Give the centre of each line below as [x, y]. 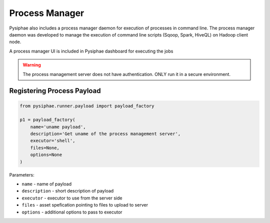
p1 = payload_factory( [47, 120]
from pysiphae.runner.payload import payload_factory [87, 106]
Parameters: [22, 174]
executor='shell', [53, 141]
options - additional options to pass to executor [72, 212]
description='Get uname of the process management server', [105, 134]
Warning [32, 65]
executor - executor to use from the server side [72, 198]
